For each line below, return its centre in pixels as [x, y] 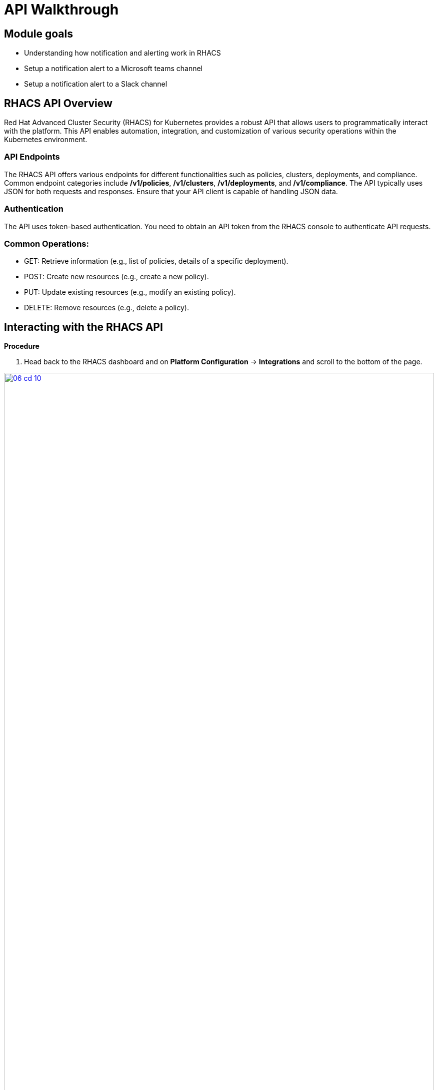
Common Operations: [46, 243]
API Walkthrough [61, 10]
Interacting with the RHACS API [83, 327]
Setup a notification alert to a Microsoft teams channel [113, 69]
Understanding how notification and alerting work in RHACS [122, 53]
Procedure [22, 346]
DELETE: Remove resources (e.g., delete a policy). [106, 308]
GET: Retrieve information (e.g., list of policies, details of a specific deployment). [156, 261]
